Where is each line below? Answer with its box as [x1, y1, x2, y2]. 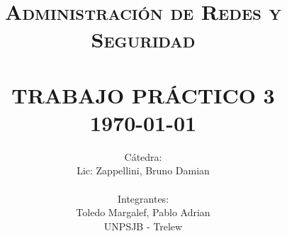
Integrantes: [117, 191, 169, 206]
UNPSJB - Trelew [103, 218, 183, 233]
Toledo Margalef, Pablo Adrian [76, 205, 210, 220]
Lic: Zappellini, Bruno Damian [77, 163, 210, 178]
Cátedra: [124, 149, 162, 164]
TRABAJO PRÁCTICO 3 [11, 80, 275, 109]
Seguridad [91, 25, 196, 54]
